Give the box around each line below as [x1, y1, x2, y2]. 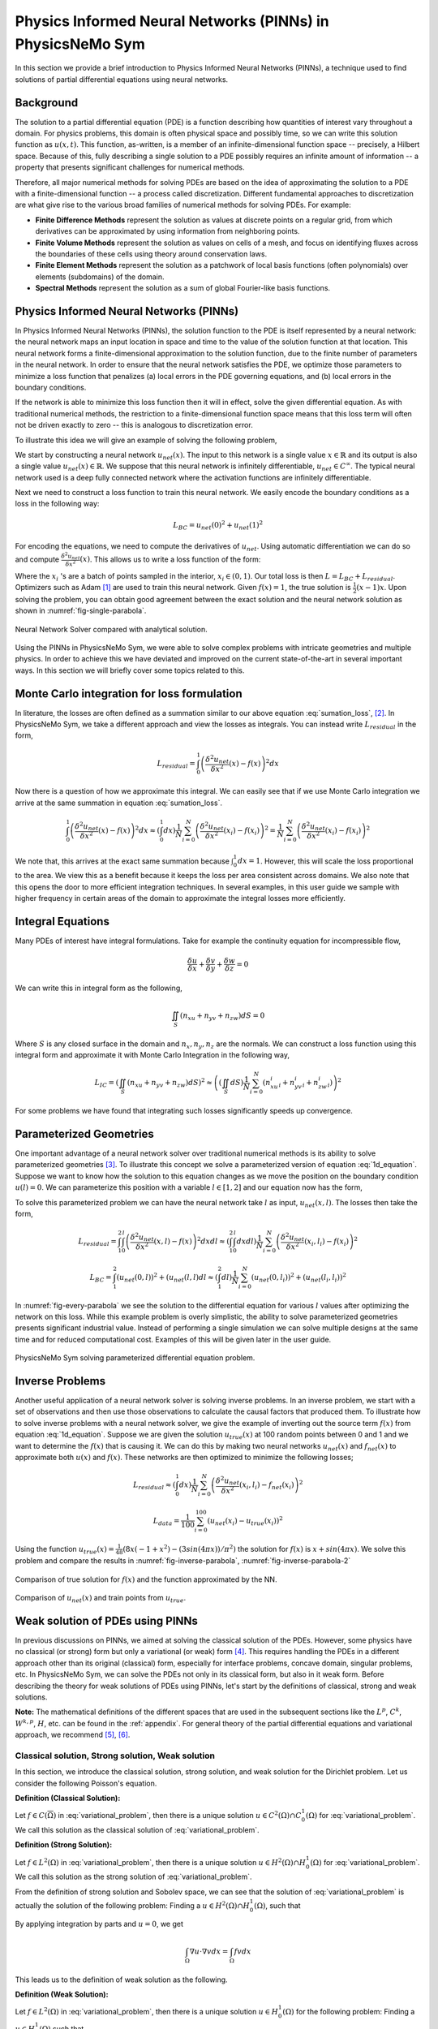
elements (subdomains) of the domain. [35, 272, 165, 282]
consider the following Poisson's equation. [15, 1778, 157, 1788]
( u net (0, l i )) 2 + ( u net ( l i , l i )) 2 [251, 1271, 346, 1284]
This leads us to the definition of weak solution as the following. [15, 1975, 228, 1984]
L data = [152, 1516, 180, 1527]
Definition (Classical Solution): [15, 1794, 121, 1803]
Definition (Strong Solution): [15, 1840, 113, 1850]
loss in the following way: [15, 499, 100, 509]
